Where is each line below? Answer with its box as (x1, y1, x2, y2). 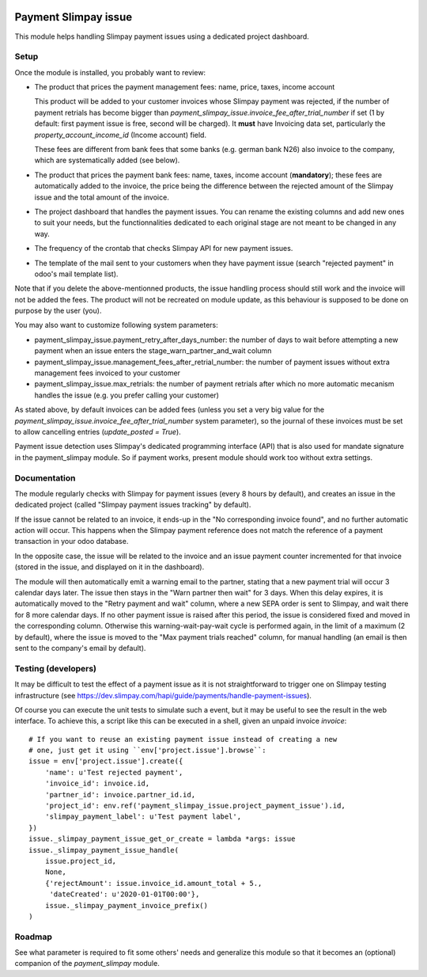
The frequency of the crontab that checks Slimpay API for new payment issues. (34, 244, 293, 253)
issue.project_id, (44, 856, 117, 865)
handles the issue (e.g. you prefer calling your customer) (34, 390, 219, 400)
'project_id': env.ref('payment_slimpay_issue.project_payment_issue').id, (44, 801, 346, 811)
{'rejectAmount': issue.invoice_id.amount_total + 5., (44, 879, 263, 888)
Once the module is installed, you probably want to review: (14, 67, 206, 77)
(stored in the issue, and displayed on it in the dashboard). (14, 562, 205, 572)
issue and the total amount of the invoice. (34, 192, 169, 202)
